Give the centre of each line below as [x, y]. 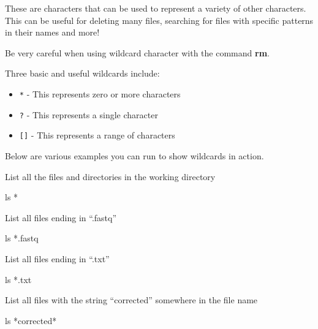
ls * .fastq [22, 238]
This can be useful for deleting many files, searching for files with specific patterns [159, 20]
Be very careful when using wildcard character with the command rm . [137, 52]
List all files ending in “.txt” [57, 258]
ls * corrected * [31, 320]
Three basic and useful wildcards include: [82, 73]
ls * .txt [18, 279]
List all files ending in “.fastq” [61, 217]
